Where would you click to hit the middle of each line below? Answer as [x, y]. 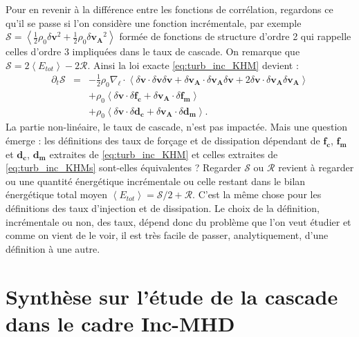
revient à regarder [316, 167]
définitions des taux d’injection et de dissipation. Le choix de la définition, [163, 208]
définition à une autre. [53, 248]
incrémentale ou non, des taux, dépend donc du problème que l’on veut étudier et [178, 221]
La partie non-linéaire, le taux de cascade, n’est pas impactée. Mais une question [177, 127]
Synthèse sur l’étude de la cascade [172, 296]
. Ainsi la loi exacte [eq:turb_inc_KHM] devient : [193, 65]
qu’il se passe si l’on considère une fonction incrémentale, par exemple [154, 22]
